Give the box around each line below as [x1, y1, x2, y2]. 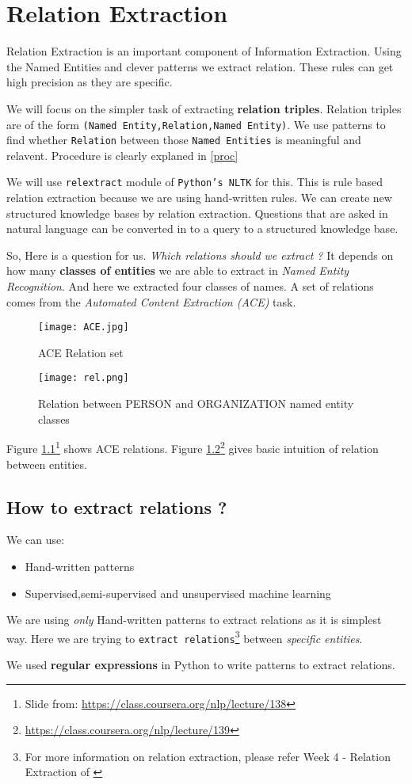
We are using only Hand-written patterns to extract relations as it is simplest [6, 611, 382, 628]
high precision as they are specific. [6, 74, 173, 90]
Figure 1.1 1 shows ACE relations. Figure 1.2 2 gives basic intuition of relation [6, 438, 379, 456]
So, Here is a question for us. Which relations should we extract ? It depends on [6, 246, 394, 263]
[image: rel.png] [38, 372, 129, 384]
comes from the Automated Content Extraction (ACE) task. [6, 293, 296, 310]
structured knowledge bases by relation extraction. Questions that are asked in [6, 204, 388, 221]
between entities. [6, 455, 87, 472]
